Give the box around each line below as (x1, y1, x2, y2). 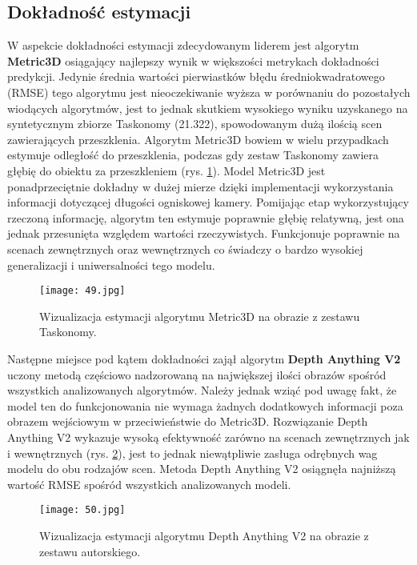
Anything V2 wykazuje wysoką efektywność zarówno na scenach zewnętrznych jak (7, 428, 410, 445)
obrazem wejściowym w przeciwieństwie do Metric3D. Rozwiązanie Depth (7, 413, 368, 430)
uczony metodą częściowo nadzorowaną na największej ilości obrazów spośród (7, 366, 387, 383)
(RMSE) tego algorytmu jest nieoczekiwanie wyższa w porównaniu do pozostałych (7, 83, 411, 100)
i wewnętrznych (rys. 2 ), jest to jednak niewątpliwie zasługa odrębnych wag (7, 444, 378, 461)
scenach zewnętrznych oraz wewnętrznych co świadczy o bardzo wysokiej (7, 240, 363, 257)
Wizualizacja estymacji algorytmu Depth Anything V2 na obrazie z (39, 527, 369, 543)
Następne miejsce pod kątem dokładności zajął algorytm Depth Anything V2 (7, 350, 401, 367)
